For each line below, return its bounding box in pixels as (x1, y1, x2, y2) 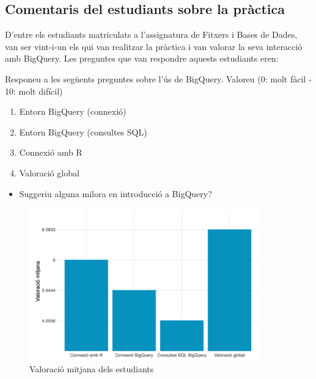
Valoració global (19, 166, 79, 179)
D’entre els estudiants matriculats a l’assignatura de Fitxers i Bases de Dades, (5, 28, 298, 41)
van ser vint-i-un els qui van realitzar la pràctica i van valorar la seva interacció (5, 40, 303, 52)
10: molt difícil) (5, 84, 63, 97)
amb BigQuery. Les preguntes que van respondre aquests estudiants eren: (5, 52, 279, 65)
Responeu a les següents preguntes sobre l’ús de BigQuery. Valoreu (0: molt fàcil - (5, 72, 312, 85)
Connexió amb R (19, 146, 83, 159)
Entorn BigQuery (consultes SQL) (19, 125, 147, 138)
